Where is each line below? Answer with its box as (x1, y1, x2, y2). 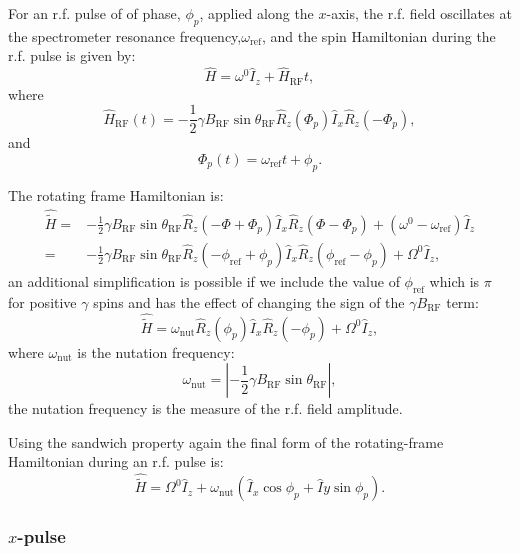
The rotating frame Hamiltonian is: (8, 184, 224, 205)
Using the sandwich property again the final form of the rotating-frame (8, 431, 444, 452)
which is (429, 270, 480, 291)
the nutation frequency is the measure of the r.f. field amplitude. (8, 398, 403, 419)
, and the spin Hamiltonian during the (261, 25, 496, 46)
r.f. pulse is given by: (8, 45, 136, 66)
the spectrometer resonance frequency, (8, 25, 242, 46)
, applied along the (199, 3, 314, 23)
